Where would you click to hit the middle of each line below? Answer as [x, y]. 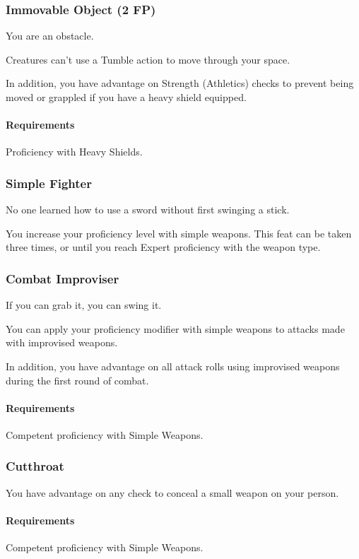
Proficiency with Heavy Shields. [74, 152]
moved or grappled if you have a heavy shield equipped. [126, 97]
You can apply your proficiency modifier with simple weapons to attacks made [175, 328]
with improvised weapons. [62, 342]
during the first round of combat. [77, 380]
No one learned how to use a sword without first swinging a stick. [148, 210]
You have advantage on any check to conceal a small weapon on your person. [172, 492]
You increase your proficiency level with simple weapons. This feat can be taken [179, 233]
